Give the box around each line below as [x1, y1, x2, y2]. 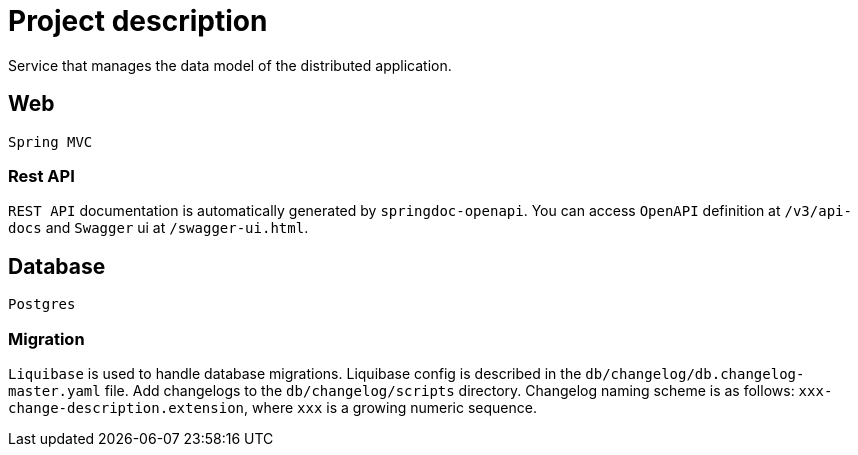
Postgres [8, 296, 76, 313]
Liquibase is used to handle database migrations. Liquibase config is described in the [8, 364, 582, 382]
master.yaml [8, 382, 101, 399]
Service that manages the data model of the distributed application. [8, 56, 452, 74]
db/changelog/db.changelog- [585, 365, 805, 382]
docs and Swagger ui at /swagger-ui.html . [8, 219, 309, 237]
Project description [8, 4, 268, 38]
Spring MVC [8, 133, 93, 150]
